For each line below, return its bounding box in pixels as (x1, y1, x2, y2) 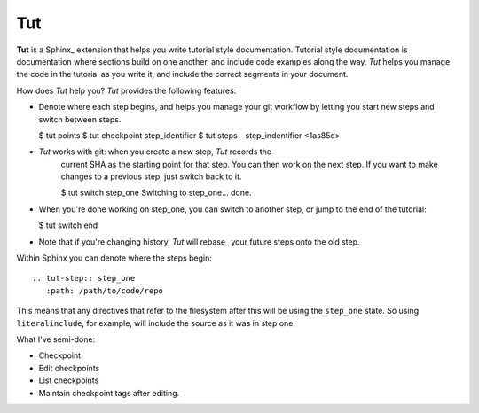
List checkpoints (38, 375, 99, 386)
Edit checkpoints (38, 362, 100, 373)
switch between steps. (38, 113, 122, 124)
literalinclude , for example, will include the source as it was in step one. (16, 317, 296, 328)
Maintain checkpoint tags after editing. (38, 387, 180, 398)
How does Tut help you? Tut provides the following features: (16, 85, 237, 96)
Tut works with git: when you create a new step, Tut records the (38, 146, 272, 157)
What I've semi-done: (16, 333, 96, 345)
